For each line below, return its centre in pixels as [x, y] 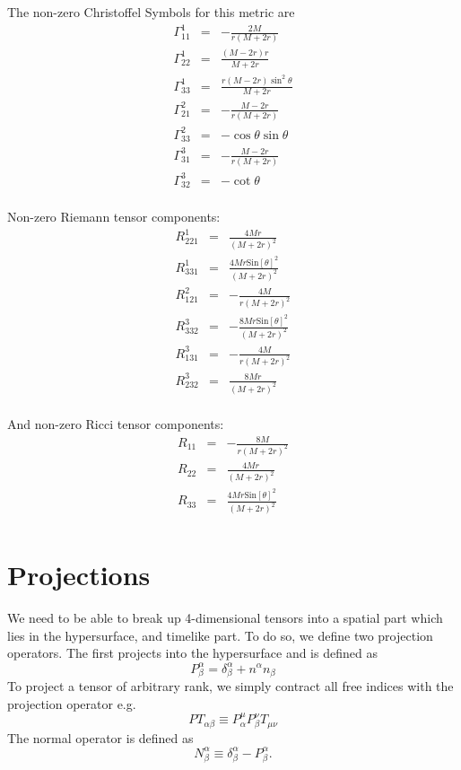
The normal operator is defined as [100, 737]
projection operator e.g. [72, 703]
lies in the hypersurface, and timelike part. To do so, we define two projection [220, 635]
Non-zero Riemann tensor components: [114, 217]
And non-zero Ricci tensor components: [116, 423]
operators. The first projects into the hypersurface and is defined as [192, 653]
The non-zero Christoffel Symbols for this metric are [151, 12]
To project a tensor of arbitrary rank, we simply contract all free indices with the [230, 686]
